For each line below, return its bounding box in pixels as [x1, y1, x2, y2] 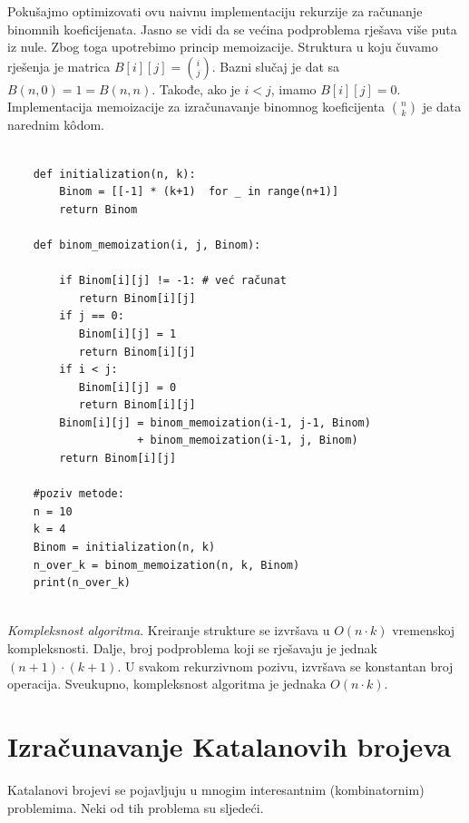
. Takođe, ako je [151, 79, 240, 98]
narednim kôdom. [7, 115, 105, 134]
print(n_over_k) [33, 576, 132, 590]
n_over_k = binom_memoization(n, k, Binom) [33, 558, 300, 572]
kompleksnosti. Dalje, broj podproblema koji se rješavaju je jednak [7, 639, 377, 657]
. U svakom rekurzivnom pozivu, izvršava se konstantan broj [117, 656, 454, 675]
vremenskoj [392, 621, 455, 640]
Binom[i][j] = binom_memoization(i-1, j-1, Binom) [59, 416, 371, 429]
